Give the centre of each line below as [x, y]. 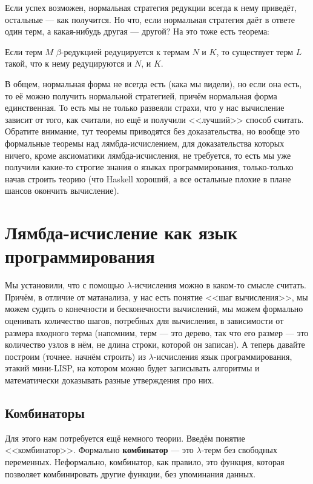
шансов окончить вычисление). [62, 191]
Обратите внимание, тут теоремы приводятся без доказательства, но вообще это [152, 131]
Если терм [24, 51]
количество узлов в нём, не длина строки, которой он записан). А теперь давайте [155, 344]
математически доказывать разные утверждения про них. [110, 380]
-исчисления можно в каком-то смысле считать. [219, 285]
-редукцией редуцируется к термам [125, 51]
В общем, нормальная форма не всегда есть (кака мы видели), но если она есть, [153, 83]
